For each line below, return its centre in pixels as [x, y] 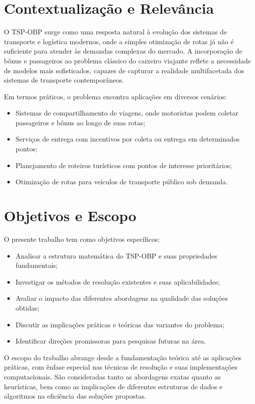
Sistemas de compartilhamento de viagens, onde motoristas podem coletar [127, 113]
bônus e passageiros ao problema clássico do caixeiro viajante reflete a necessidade [127, 60]
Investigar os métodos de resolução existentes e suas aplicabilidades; [118, 281]
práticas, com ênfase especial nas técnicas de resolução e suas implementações [121, 367]
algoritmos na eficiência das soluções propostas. [75, 396]
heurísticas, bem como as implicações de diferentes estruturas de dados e [113, 386]
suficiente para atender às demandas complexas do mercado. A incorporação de [123, 51]
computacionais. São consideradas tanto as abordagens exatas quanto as [113, 376]
